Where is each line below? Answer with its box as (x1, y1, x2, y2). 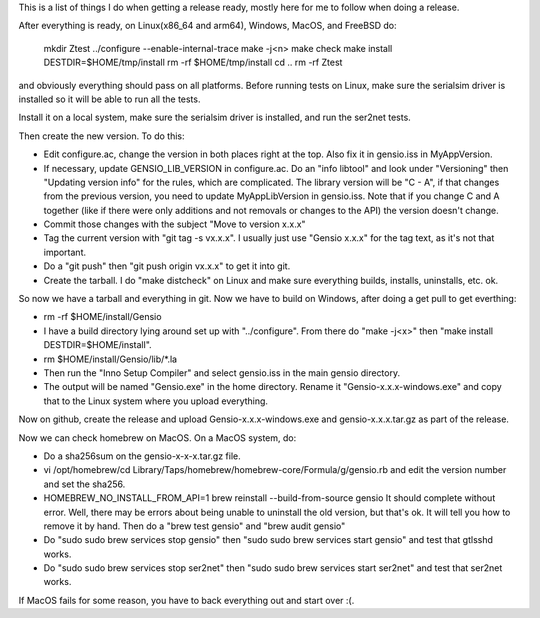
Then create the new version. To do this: (18, 130, 185, 142)
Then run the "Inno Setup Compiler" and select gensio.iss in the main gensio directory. (43, 366, 400, 379)
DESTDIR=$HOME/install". (43, 339, 152, 351)
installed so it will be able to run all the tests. (18, 93, 201, 105)
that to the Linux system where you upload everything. (43, 395, 269, 407)
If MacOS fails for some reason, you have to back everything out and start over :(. (18, 594, 355, 606)
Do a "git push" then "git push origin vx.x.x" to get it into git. (43, 260, 291, 272)
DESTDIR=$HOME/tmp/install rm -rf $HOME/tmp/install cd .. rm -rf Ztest (43, 56, 343, 69)
